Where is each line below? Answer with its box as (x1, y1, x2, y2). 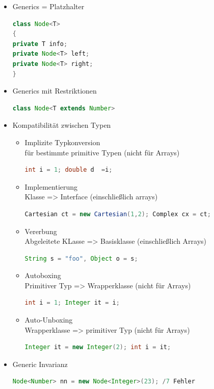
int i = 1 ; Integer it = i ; (24, 299, 120, 307)
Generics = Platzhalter (12, 1, 85, 11)
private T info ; (12, 40, 68, 48)
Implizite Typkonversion (24, 136, 100, 147)
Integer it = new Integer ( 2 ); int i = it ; (24, 344, 171, 351)
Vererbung (24, 225, 57, 236)
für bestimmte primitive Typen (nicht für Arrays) (24, 147, 180, 157)
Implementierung (24, 181, 78, 192)
